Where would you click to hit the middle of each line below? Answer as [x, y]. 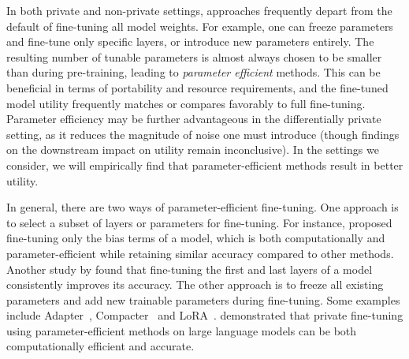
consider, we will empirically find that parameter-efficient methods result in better [205, 165]
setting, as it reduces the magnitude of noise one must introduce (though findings [203, 134]
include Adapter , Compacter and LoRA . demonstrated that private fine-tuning [205, 315]
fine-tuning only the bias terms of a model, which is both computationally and [196, 238]
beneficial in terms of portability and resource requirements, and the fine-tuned [197, 87]
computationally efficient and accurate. [100, 346]
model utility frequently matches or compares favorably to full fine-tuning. [186, 103]
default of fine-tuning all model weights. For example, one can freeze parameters [200, 26]
